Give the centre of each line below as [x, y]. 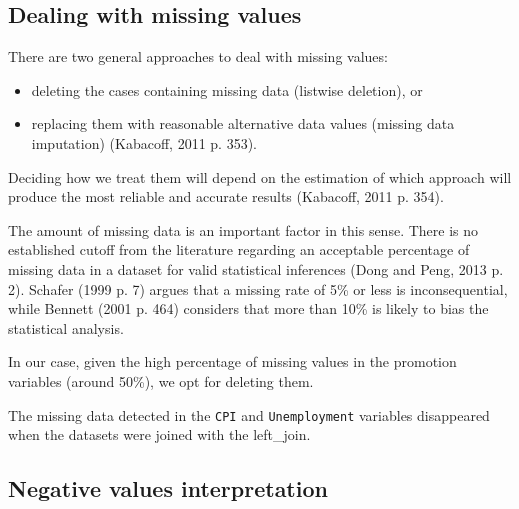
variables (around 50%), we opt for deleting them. [161, 380]
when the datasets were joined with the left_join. [159, 434]
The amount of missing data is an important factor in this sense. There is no [243, 229]
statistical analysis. [66, 327]
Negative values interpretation [168, 488]
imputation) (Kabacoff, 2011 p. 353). [144, 142]
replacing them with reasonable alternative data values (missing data [243, 123]
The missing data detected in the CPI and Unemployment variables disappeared [249, 414]
